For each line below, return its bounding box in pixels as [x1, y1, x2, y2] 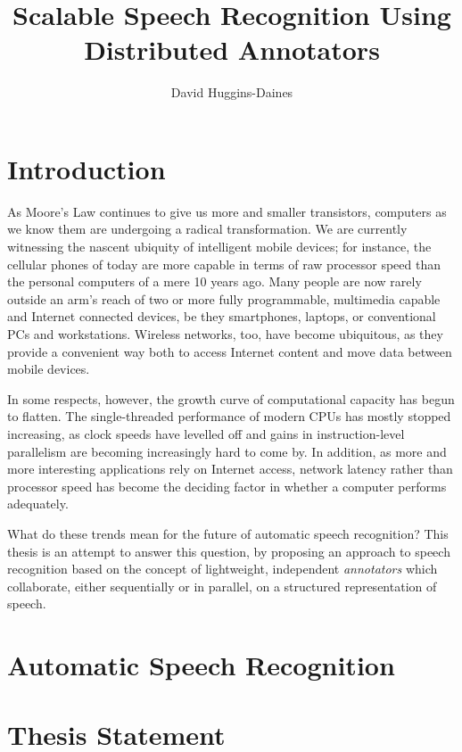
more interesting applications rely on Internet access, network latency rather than [7, 459, 453, 478]
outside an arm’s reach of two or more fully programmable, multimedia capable [7, 289, 441, 308]
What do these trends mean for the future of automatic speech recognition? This [7, 524, 449, 542]
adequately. [7, 494, 69, 513]
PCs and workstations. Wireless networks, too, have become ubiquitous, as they [7, 325, 443, 343]
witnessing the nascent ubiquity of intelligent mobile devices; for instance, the [7, 237, 432, 256]
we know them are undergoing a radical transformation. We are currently [7, 219, 408, 238]
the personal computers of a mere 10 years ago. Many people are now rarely [7, 272, 422, 291]
